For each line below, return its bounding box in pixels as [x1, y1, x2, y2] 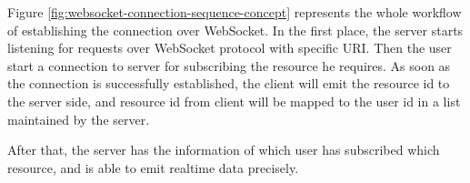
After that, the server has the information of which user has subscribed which [7, 140, 440, 159]
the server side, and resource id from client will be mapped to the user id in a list [7, 91, 461, 110]
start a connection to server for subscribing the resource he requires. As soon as [7, 56, 451, 75]
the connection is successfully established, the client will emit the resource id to [7, 74, 450, 93]
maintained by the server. [7, 109, 150, 128]
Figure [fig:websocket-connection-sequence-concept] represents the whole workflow [7, 3, 462, 21]
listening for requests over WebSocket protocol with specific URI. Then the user [7, 38, 452, 57]
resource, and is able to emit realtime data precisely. [7, 158, 299, 177]
